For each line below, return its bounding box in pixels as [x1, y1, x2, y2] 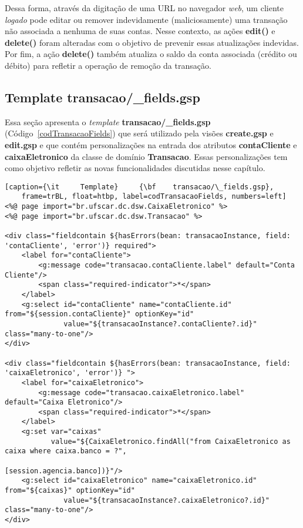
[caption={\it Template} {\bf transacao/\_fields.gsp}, [5, 182, 274, 191]
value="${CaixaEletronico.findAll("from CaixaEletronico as [51, 437, 291, 446]
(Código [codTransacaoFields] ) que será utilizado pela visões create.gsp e [5, 127, 274, 139]
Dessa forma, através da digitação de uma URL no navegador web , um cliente [5, 2, 284, 14]
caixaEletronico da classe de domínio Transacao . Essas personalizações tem [5, 150, 288, 162]
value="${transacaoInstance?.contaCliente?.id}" [63, 319, 257, 328]
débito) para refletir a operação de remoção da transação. [5, 59, 211, 71]
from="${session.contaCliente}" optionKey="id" [5, 310, 194, 319]
